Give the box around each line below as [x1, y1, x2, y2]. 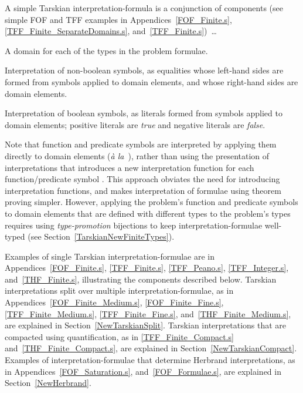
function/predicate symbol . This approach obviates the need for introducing [5, 173, 280, 185]
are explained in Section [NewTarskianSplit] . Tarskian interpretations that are [5, 319, 287, 331]
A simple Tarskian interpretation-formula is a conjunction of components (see [5, 2, 283, 14]
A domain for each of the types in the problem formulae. [5, 44, 208, 56]
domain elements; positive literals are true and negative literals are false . [5, 118, 265, 130]
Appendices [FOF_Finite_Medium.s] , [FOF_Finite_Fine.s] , [5, 296, 224, 308]
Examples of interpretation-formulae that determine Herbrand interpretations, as [5, 354, 295, 366]
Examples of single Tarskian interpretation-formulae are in [5, 250, 215, 262]
